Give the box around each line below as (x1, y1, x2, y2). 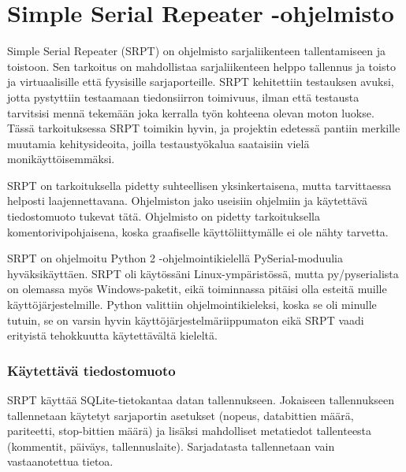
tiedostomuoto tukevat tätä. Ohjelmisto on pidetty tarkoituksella (7, 208, 320, 225)
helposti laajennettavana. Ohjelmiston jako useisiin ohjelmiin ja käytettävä (7, 192, 367, 209)
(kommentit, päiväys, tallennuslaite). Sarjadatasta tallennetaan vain (7, 437, 335, 454)
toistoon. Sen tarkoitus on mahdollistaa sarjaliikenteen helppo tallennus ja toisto (7, 58, 396, 74)
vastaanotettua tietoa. (7, 453, 114, 470)
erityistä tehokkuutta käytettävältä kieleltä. (7, 327, 218, 344)
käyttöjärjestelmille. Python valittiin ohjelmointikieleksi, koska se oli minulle (7, 296, 377, 313)
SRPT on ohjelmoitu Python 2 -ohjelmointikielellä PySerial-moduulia (7, 250, 343, 266)
